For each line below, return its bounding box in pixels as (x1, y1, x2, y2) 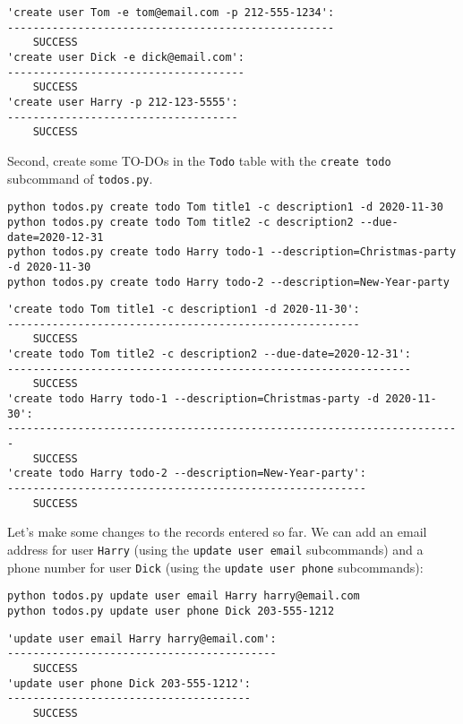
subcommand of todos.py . (7, 168, 153, 187)
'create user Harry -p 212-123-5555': (7, 95, 238, 108)
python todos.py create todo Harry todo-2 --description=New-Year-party (7, 275, 450, 289)
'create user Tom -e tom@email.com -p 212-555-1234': (7, 6, 335, 19)
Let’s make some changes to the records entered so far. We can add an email (7, 522, 427, 541)
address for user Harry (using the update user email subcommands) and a (7, 539, 424, 558)
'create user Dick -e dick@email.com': (7, 50, 244, 64)
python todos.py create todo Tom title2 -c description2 (7, 215, 354, 228)
